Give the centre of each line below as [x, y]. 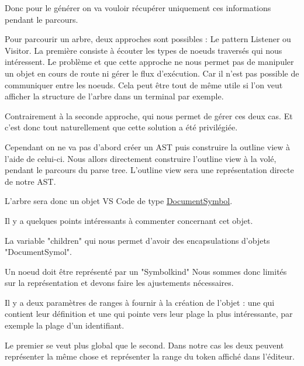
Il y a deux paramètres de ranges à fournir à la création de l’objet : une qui [140, 302]
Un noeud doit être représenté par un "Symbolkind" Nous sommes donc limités [146, 271]
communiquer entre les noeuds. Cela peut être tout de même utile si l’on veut [144, 84]
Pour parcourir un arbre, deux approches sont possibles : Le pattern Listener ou [148, 39]
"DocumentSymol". [38, 252]
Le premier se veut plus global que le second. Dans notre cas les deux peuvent [144, 345]
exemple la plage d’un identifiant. [65, 325]
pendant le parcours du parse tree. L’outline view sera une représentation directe [149, 170]
